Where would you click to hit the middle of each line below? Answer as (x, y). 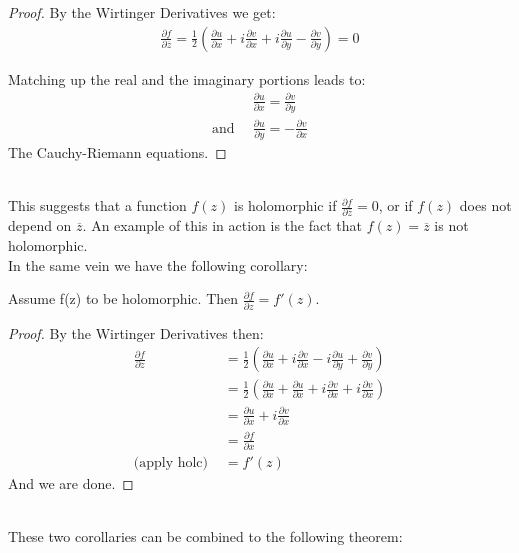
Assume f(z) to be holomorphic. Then (123, 298)
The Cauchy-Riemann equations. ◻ (117, 151)
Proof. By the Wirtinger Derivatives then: (136, 332)
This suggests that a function (97, 205)
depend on (40, 225)
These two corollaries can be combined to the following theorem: (205, 536)
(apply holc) (171, 462)
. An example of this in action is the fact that (222, 225)
